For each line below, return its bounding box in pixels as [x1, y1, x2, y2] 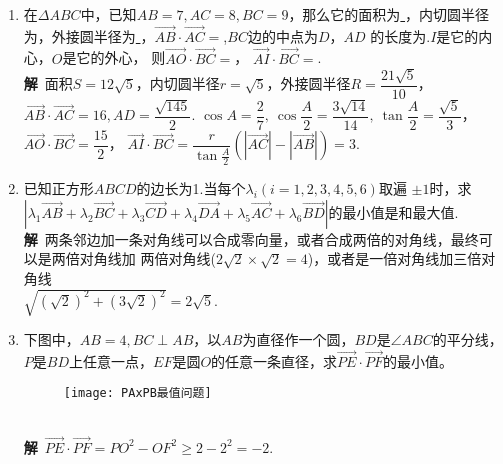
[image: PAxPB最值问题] [63, 386, 212, 401]
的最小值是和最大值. [328, 201, 459, 222]
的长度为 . [370, 25, 431, 46]
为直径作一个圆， [242, 329, 355, 350]
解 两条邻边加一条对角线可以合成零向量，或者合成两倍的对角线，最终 [23, 228, 479, 249]
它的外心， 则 [76, 47, 166, 68]
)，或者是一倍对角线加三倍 [307, 248, 482, 269]
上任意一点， [69, 350, 154, 371]
